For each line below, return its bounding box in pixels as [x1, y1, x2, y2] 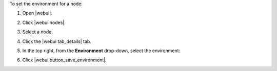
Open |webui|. [22, 10, 52, 16]
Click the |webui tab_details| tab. [22, 38, 92, 44]
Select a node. [22, 29, 53, 35]
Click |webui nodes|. [22, 19, 66, 26]
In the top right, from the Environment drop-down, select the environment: [22, 48, 181, 54]
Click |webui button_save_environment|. [22, 57, 107, 63]
